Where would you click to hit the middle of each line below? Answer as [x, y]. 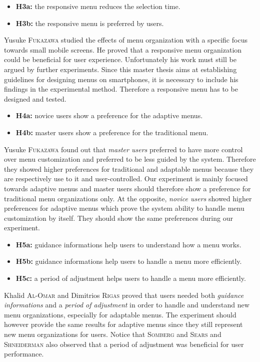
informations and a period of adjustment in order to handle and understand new [127, 305]
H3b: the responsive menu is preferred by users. [90, 23]
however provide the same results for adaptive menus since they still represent [123, 324]
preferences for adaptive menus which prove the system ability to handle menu [124, 208]
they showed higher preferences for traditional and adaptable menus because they [129, 168]
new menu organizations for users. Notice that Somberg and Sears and [113, 334]
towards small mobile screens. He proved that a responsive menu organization [123, 49]
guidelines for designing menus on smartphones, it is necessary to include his [121, 79]
